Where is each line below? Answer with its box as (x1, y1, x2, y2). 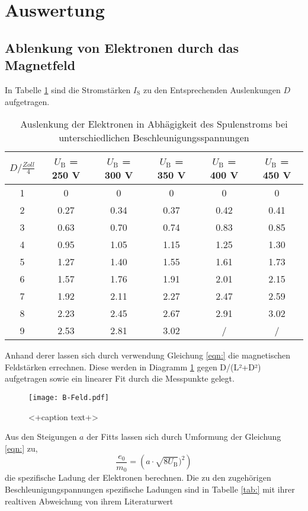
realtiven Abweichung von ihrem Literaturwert (5, 494, 174, 507)
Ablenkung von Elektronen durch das (5, 38, 239, 56)
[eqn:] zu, (5, 442, 38, 454)
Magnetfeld (5, 56, 76, 74)
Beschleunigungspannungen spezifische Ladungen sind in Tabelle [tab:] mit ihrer (5, 483, 295, 496)
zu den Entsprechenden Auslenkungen (143, 83, 281, 96)
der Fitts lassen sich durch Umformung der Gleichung (86, 430, 281, 443)
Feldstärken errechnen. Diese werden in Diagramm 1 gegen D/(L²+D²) (5, 360, 261, 373)
